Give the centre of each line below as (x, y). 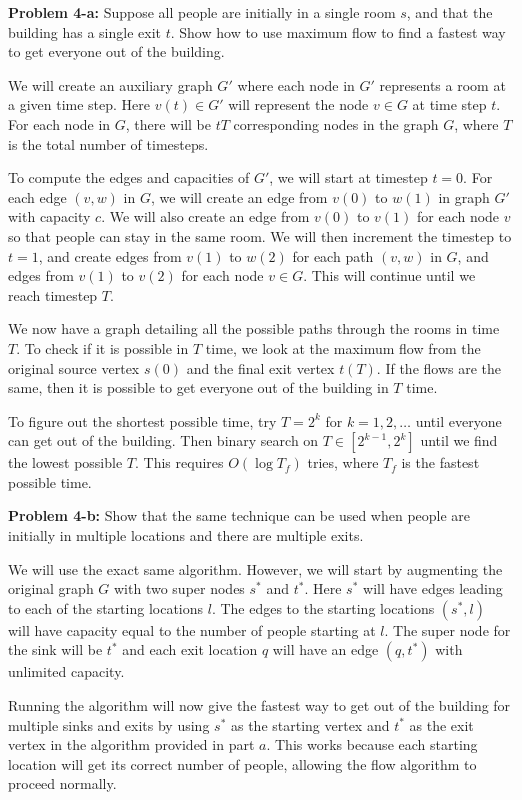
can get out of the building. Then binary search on (163, 440)
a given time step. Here (79, 104)
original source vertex (74, 367)
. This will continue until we (389, 275)
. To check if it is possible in (102, 347)
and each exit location (190, 649)
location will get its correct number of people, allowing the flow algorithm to (242, 763)
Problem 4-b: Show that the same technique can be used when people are (239, 515)
